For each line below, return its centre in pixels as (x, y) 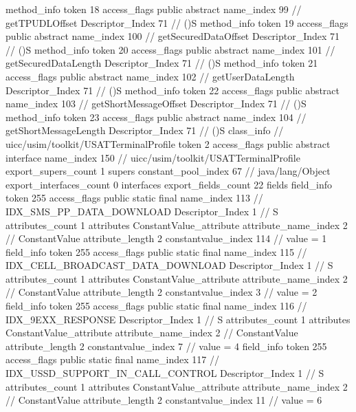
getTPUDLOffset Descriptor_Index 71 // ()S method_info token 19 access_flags (177, 22)
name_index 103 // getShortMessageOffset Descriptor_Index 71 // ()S (156, 104)
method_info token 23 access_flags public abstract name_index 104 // (156, 117)
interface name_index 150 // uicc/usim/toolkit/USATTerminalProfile (153, 157)
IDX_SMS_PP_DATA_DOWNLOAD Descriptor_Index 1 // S (142, 211)
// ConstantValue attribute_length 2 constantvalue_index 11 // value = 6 (164, 400)
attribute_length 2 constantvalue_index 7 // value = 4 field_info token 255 (166, 346)
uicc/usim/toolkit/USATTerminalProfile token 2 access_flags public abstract (168, 143)
